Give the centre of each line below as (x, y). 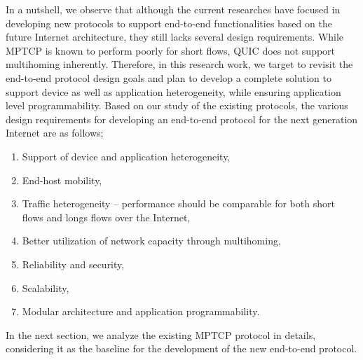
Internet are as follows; (55, 133)
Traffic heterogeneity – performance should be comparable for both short (178, 203)
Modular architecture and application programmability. (141, 311)
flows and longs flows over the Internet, (106, 217)
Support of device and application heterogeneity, (126, 156)
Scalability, (46, 288)
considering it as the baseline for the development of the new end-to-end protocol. (181, 348)
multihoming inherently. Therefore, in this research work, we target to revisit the (179, 64)
